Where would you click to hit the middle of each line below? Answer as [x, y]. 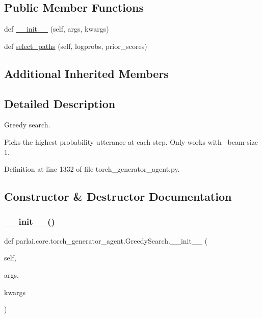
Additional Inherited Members [86, 73]
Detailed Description [60, 103]
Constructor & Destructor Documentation [118, 196]
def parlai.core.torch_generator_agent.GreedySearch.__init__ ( [106, 240]
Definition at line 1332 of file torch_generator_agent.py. [92, 169]
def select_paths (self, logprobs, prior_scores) [76, 46]
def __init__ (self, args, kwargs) [57, 29]
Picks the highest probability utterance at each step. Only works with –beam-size [131, 141]
